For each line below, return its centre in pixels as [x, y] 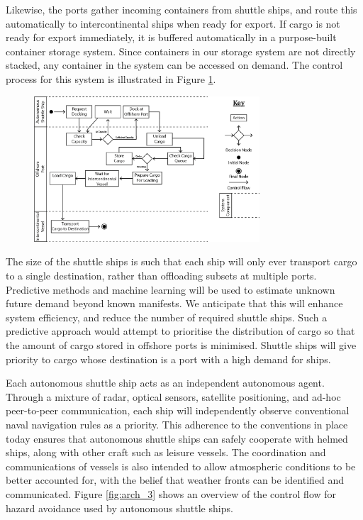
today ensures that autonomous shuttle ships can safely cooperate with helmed [177, 438]
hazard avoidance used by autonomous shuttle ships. [119, 508]
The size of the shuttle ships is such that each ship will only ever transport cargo [181, 261]
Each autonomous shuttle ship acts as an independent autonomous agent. [165, 383]
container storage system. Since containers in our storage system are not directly [181, 51]
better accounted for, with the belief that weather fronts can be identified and [175, 480]
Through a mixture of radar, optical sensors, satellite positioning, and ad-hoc [173, 396]
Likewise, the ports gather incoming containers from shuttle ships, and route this [181, 9]
